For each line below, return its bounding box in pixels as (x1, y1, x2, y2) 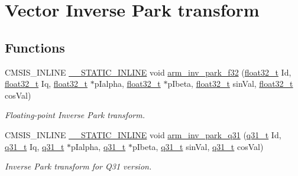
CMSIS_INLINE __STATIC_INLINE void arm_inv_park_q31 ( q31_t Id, (5, 128, 281, 141)
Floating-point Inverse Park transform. (5, 109, 145, 121)
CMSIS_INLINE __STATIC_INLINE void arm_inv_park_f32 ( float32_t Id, (5, 66, 291, 78)
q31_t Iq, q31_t (5, 140, 64, 152)
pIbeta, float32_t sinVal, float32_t (167, 77, 293, 90)
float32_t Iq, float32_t (5, 77, 88, 90)
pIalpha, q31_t (71, 140, 126, 152)
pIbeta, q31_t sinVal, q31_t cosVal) (132, 140, 264, 152)
